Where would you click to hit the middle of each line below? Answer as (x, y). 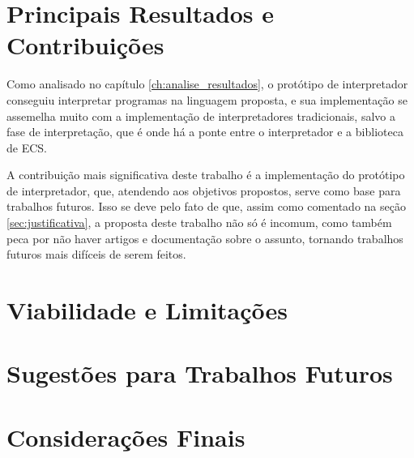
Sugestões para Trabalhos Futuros (200, 373)
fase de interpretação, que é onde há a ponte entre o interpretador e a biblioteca (205, 132)
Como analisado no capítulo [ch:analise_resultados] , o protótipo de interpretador (207, 84)
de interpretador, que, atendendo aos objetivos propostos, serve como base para (204, 190)
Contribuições (85, 45)
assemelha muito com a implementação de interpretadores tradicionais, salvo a (201, 116)
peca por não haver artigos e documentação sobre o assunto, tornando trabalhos (205, 238)
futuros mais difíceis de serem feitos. (96, 254)
